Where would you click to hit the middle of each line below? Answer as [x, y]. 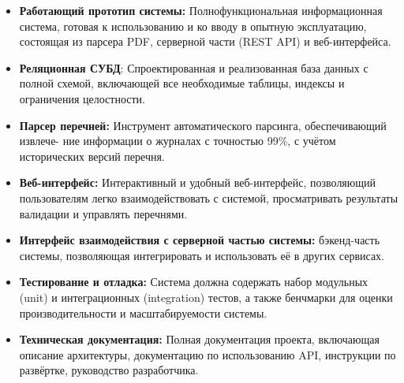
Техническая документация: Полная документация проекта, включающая [199, 339]
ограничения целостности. [82, 98]
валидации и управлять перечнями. [103, 213]
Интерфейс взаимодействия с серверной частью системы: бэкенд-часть [200, 240]
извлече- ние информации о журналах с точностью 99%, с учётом [178, 141]
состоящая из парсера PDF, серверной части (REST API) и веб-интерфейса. [205, 41]
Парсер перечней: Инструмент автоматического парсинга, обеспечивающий [203, 125]
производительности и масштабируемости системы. [143, 312]
